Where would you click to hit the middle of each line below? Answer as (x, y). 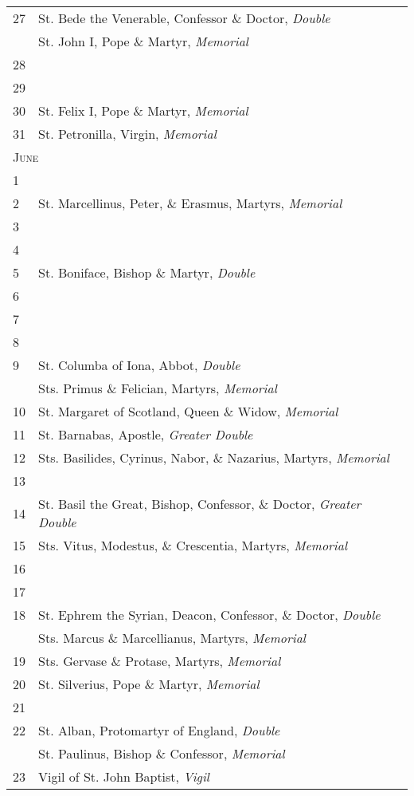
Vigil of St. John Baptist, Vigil (124, 776)
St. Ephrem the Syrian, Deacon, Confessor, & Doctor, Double (209, 615)
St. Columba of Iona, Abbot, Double (139, 365)
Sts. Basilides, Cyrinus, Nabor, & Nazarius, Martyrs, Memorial (214, 457)
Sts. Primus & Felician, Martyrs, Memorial (158, 388)
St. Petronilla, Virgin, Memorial (127, 134)
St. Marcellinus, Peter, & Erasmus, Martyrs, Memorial (190, 203)
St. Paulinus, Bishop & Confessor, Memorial (162, 753)
